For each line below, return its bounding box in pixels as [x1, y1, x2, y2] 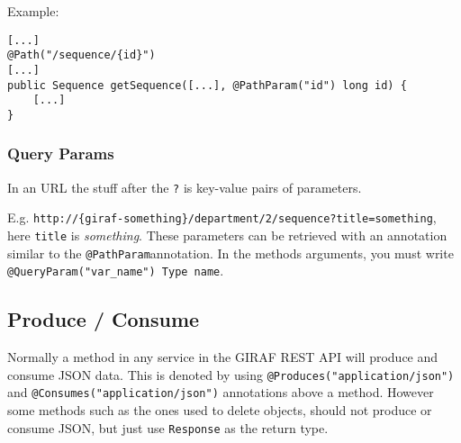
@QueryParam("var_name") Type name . [7, 261, 224, 280]
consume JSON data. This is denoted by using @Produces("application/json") [7, 365, 455, 384]
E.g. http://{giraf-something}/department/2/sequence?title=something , [7, 208, 437, 227]
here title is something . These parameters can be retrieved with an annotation [7, 226, 447, 245]
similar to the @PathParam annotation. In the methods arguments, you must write [7, 243, 454, 262]
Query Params [7, 142, 114, 165]
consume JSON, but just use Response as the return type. [7, 418, 329, 437]
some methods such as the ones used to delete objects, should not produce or [7, 401, 432, 420]
